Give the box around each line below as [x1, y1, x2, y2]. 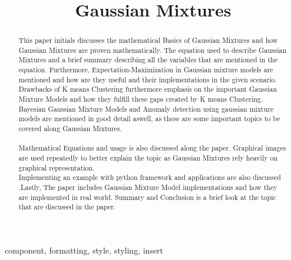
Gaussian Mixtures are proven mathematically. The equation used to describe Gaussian [18, 45, 287, 55]
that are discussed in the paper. [18, 202, 116, 212]
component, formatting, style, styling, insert [5, 244, 164, 256]
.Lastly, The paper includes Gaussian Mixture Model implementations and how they [18, 182, 277, 192]
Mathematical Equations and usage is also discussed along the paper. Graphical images [18, 143, 286, 153]
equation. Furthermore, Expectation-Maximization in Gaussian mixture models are [18, 65, 273, 75]
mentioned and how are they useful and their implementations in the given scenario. [18, 74, 277, 84]
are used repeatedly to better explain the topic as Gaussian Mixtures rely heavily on [18, 153, 278, 163]
